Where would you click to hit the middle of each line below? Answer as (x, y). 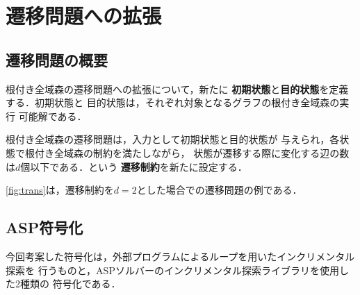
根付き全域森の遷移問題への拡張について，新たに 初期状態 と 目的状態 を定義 (177, 88)
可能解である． (52, 116)
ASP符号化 (44, 227)
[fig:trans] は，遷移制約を (60, 190)
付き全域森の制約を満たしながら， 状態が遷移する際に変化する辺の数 (192, 152)
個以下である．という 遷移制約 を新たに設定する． (134, 166)
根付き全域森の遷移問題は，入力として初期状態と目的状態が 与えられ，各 (173, 139)
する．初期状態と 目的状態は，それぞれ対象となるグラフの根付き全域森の (173, 102)
